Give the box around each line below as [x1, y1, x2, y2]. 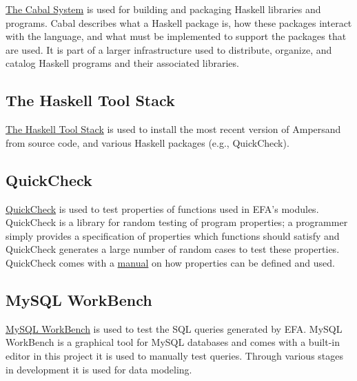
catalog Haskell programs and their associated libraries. [6, 56, 239, 70]
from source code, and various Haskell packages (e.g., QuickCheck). [6, 135, 289, 150]
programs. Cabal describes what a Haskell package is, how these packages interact [6, 15, 352, 30]
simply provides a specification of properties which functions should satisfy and [6, 228, 340, 243]
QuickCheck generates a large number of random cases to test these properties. [6, 242, 340, 256]
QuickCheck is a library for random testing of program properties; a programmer [6, 215, 348, 229]
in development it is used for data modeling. [6, 362, 192, 376]
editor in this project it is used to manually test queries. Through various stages [6, 348, 344, 362]
